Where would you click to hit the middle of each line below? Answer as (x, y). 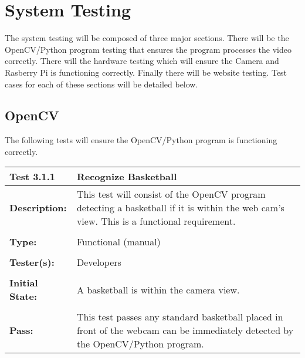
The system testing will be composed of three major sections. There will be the (147, 38)
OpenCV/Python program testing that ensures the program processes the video (148, 49)
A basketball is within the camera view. (158, 289)
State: (23, 296)
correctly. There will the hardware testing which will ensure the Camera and (142, 61)
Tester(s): (32, 262)
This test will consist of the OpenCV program (171, 194)
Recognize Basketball (127, 177)
